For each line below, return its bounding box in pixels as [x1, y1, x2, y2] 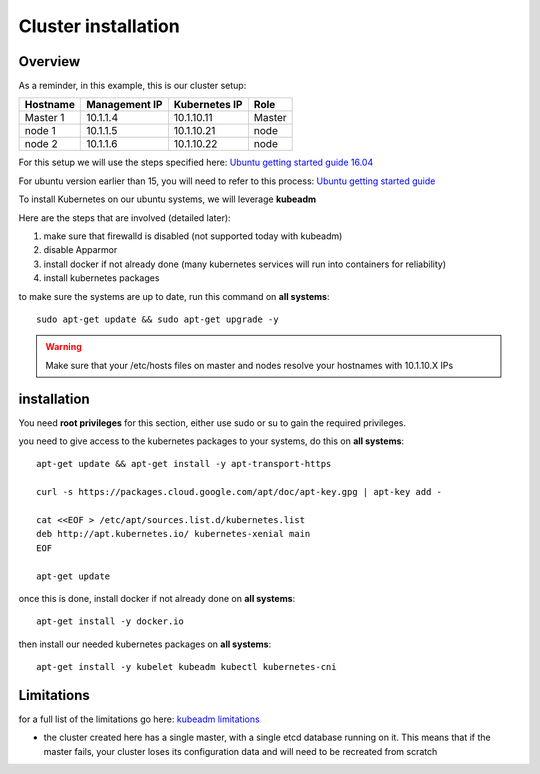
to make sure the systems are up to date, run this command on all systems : [18, 290, 330, 302]
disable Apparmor [43, 244, 118, 256]
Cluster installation [18, 15, 180, 37]
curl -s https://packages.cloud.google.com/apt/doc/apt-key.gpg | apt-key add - [36, 486, 443, 498]
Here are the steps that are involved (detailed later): [18, 211, 231, 224]
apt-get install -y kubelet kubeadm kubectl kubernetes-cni [36, 661, 337, 673]
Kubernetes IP [173, 98, 243, 112]
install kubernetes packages [43, 272, 160, 284]
